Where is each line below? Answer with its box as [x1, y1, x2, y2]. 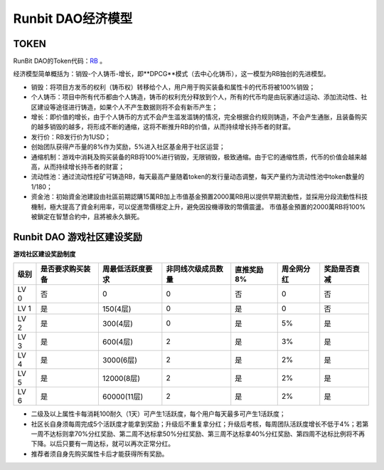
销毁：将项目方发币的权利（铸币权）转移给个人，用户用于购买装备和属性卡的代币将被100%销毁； [31, 83, 316, 91]
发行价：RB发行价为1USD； [31, 132, 112, 141]
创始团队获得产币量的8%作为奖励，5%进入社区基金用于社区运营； [31, 142, 225, 151]
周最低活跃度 [102, 264, 146, 274]
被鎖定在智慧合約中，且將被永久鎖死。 [31, 212, 144, 221]
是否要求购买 [40, 264, 84, 274]
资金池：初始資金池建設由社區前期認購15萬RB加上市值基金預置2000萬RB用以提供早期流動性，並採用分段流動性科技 [31, 192, 368, 201]
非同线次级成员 [166, 264, 216, 274]
